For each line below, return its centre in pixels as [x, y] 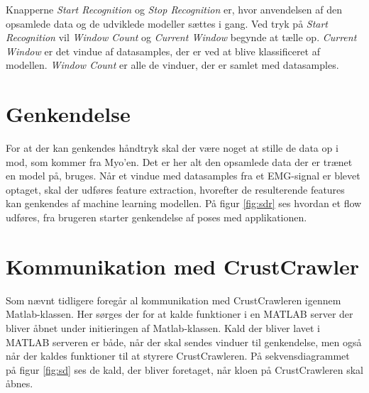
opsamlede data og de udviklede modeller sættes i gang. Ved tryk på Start [167, 23]
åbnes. [20, 383]
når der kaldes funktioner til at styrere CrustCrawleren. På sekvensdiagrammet [178, 356]
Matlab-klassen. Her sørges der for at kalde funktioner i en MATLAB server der [180, 314]
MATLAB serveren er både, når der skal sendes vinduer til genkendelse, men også [184, 342]
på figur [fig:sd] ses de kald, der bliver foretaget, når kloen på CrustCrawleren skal [184, 369]
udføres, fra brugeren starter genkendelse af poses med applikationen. [156, 217]
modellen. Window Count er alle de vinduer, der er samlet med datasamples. [172, 65]
